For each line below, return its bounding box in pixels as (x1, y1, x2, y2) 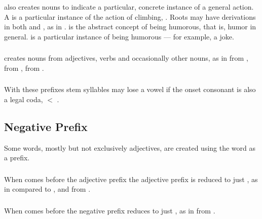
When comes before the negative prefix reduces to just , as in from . (4, 205, 215, 215)
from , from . (4, 62, 44, 73)
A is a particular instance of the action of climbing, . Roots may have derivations (4, 11, 256, 22)
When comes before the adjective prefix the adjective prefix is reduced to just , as (4, 173, 258, 184)
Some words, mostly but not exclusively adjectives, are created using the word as (4, 142, 256, 153)
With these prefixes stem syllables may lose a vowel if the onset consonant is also (4, 84, 256, 95)
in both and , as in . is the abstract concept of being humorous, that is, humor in (4, 21, 256, 32)
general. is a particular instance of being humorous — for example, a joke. (4, 31, 234, 41)
